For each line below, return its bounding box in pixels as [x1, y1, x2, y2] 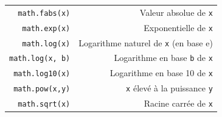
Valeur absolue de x [139, 5, 213, 18]
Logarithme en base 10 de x [109, 66, 213, 79]
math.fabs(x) [18, 9, 71, 18]
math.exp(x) [22, 24, 71, 33]
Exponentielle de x [144, 21, 213, 34]
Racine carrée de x [144, 97, 213, 110]
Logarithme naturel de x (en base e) [78, 36, 213, 49]
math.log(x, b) [9, 54, 71, 63]
